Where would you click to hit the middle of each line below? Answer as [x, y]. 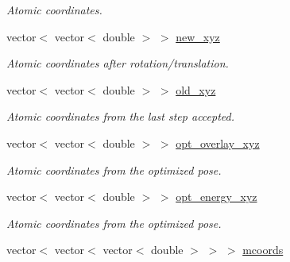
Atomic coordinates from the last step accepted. [120, 116]
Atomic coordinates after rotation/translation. [118, 63]
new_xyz [198, 36]
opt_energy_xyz [217, 196]
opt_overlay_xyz [218, 143]
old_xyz [196, 89]
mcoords [263, 250]
